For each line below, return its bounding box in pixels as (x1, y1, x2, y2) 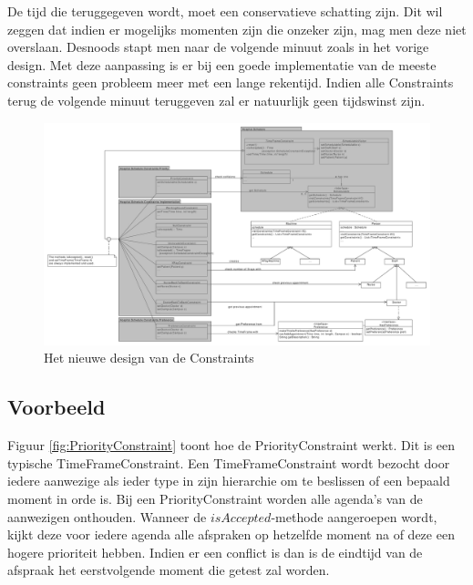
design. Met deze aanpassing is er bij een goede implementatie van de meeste (7, 55, 437, 74)
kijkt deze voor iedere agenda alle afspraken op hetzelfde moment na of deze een (7, 525, 455, 544)
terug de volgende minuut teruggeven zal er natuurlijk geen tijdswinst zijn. (7, 90, 426, 109)
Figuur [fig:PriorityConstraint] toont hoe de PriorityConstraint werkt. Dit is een (7, 436, 456, 455)
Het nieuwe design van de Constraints (44, 348, 254, 367)
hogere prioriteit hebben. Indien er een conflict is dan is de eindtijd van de (7, 542, 423, 561)
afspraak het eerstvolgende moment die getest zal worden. (7, 560, 330, 580)
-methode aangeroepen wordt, (271, 507, 437, 526)
